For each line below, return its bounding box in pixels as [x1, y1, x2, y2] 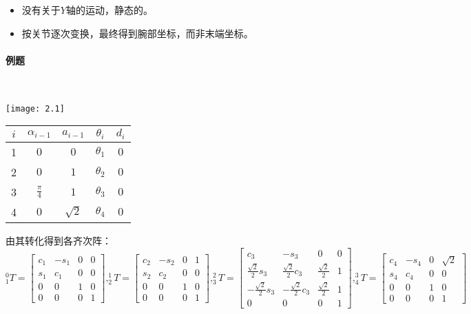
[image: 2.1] [6, 103, 65, 114]
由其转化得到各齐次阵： [6, 233, 112, 248]
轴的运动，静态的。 [65, 3, 153, 17]
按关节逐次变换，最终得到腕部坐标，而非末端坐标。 [21, 25, 253, 40]
